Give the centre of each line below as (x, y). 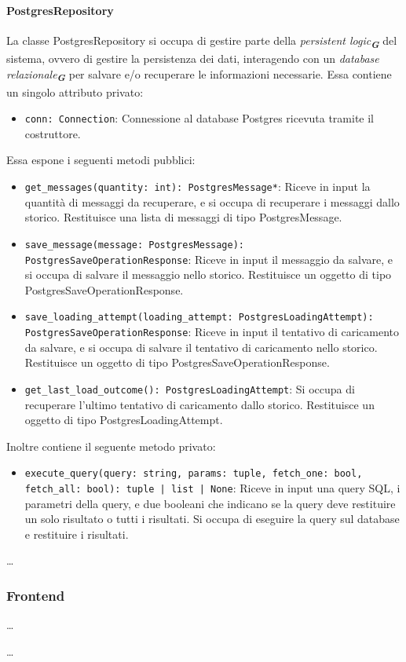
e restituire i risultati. (77, 534)
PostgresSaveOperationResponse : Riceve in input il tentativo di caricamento (212, 332)
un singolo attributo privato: (75, 91)
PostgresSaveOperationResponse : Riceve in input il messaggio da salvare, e (209, 259)
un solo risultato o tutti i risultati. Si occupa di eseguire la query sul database (212, 519)
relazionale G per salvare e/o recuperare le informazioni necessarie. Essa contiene (199, 75)
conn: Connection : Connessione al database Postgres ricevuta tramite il (199, 118)
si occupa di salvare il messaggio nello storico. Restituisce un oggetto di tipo (208, 274)
